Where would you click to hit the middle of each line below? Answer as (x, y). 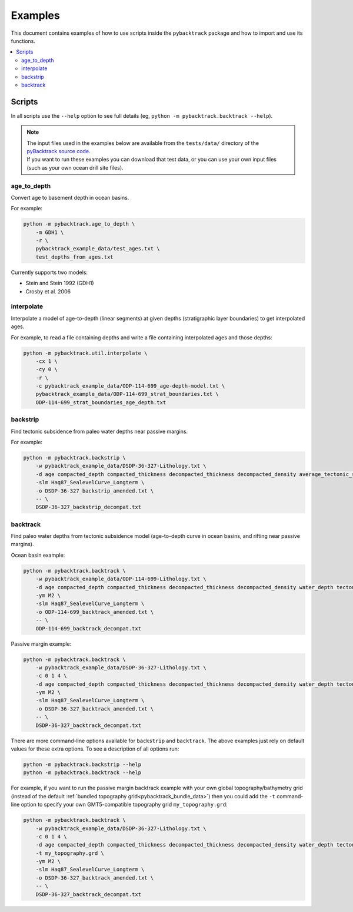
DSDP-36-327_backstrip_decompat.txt (88, 507)
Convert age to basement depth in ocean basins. (70, 197)
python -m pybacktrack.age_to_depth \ (79, 224)
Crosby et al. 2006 (48, 291)
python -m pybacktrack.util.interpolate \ (85, 353)
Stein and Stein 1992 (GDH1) (60, 283)
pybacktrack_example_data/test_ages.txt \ (98, 249)
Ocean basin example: (38, 555)
